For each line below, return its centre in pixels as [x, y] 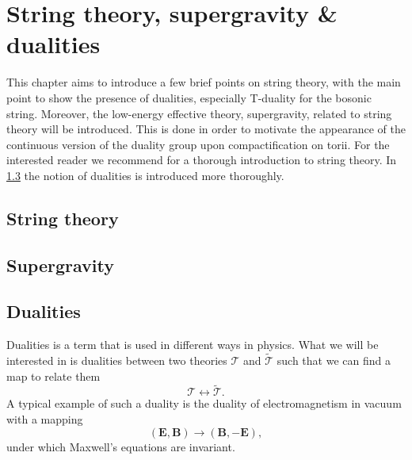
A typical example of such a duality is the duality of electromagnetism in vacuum [204, 403]
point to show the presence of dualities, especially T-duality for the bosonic [189, 97]
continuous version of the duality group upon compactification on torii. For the [198, 144]
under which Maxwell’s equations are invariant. [121, 446]
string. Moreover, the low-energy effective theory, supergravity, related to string [199, 113]
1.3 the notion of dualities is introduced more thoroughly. [145, 175]
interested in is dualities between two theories [117, 360]
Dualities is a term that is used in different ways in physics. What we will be [193, 345]
